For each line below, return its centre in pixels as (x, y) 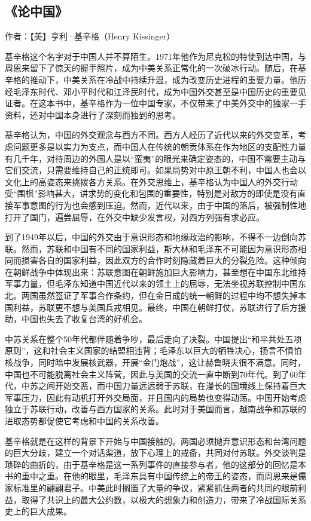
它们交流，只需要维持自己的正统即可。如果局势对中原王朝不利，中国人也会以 (155, 170)
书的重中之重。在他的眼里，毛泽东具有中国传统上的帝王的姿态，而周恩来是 (151, 476)
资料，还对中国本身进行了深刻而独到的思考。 (93, 114)
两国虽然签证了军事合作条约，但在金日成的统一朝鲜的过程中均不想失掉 (159, 295)
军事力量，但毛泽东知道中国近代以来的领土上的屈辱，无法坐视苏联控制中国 (151, 284)
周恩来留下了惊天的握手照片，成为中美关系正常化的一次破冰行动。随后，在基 (155, 68)
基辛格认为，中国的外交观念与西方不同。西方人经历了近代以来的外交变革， (151, 135)
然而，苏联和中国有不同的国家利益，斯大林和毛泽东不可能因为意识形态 (159, 248)
